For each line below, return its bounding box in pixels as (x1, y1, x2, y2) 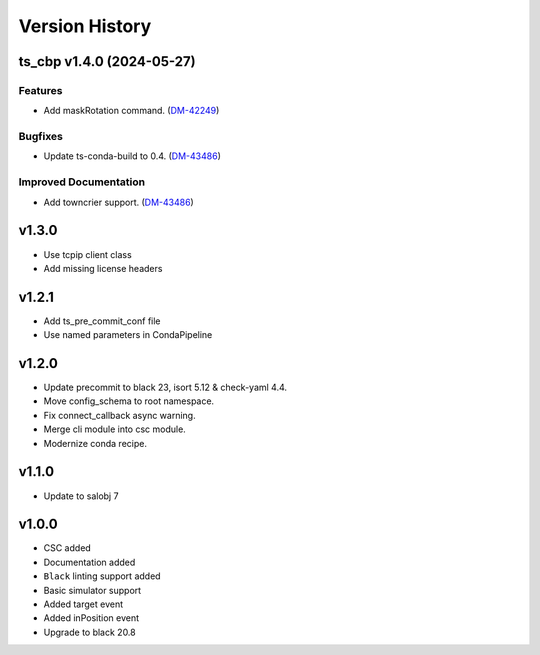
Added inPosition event (43, 612, 140, 624)
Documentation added (43, 556, 136, 568)
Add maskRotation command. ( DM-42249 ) (43, 105, 220, 117)
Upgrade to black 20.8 (43, 626, 136, 638)
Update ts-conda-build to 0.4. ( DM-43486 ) (43, 150, 222, 162)
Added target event (43, 598, 124, 610)
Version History (18, 15, 152, 37)
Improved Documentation (18, 175, 146, 189)
